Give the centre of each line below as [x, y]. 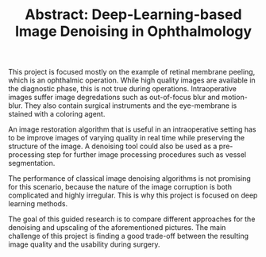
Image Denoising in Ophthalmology [133, 31]
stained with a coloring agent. [57, 114]
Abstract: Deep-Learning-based [133, 15]
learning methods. [38, 204]
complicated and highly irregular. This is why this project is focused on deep [133, 195]
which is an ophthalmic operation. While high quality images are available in [132, 80]
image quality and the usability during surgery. [84, 244]
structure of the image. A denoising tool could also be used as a [113, 146]
